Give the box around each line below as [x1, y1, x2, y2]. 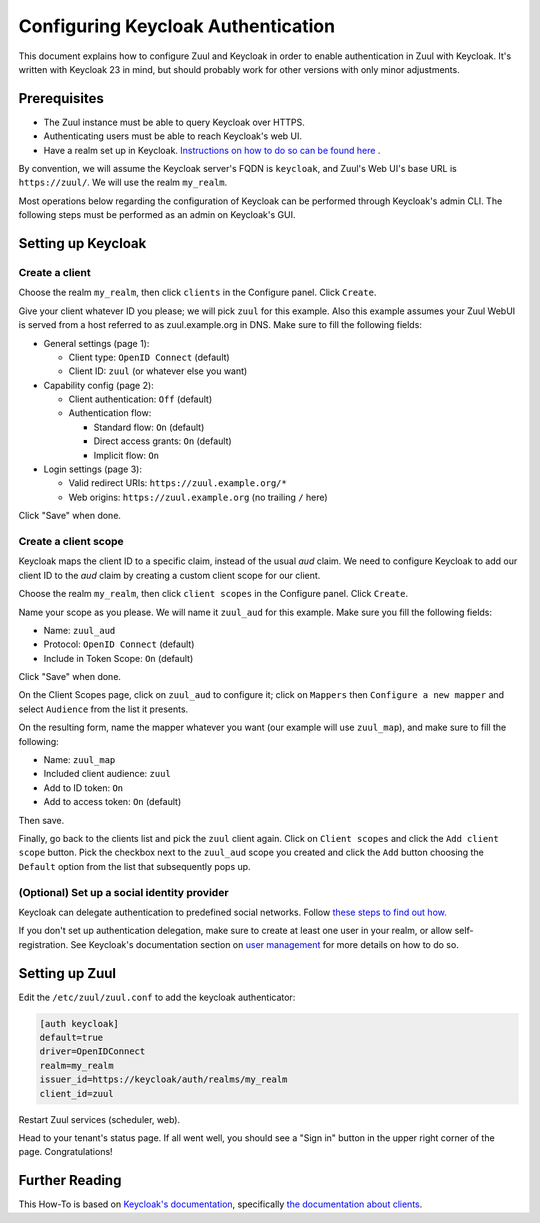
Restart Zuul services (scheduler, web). [18, 1113, 180, 1125]
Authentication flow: [68, 407, 152, 419]
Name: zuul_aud [43, 624, 116, 636]
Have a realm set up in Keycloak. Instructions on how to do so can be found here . [43, 144, 381, 156]
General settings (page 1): [43, 337, 150, 349]
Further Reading [18, 1172, 122, 1189]
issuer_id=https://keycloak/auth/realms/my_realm [39, 1074, 288, 1085]
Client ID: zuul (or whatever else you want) [68, 365, 248, 377]
